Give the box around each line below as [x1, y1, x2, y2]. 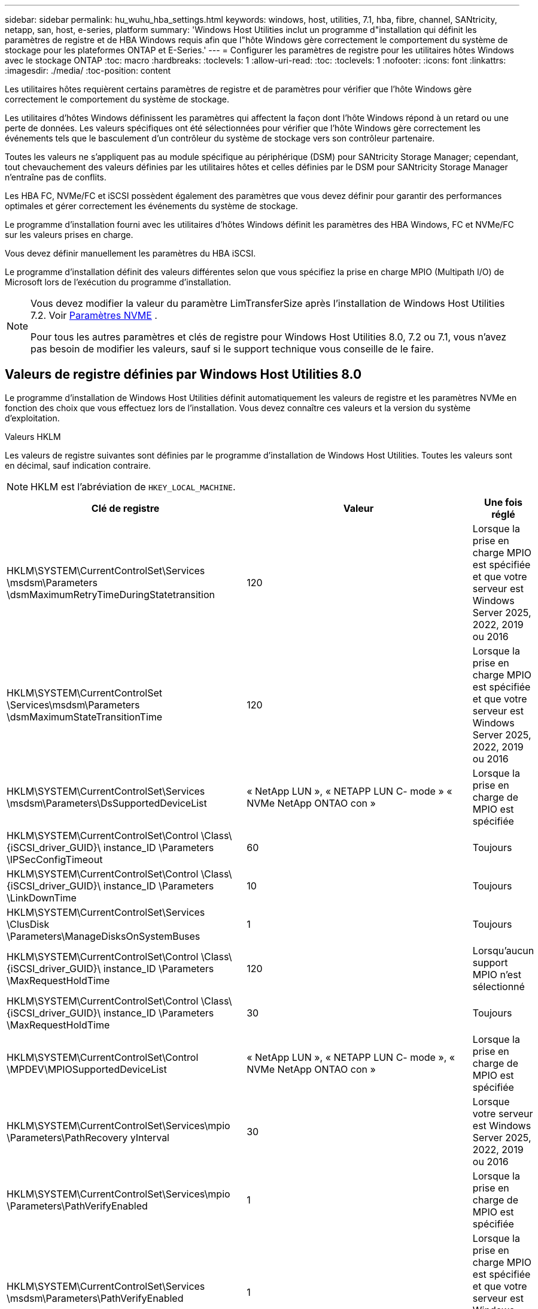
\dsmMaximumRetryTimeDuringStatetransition [7, 588, 215, 601]
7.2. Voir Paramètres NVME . [31, 309, 157, 321]
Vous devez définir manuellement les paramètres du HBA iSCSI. [5, 248, 256, 258]
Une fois [484, 496, 523, 508]
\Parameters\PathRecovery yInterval [7, 1131, 169, 1144]
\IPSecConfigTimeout [7, 853, 103, 865]
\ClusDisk [7, 918, 50, 930]
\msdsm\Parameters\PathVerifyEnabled [7, 1292, 184, 1304]
